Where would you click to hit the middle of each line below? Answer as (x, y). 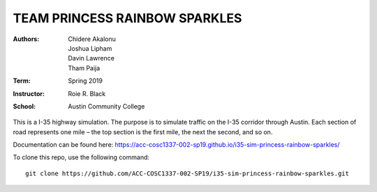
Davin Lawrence (91, 58)
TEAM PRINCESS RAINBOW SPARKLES (127, 18)
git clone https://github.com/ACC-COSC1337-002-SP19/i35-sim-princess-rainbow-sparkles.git (187, 173)
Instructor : (29, 93)
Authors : (26, 39)
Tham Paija (84, 68)
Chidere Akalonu (92, 39)
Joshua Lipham (90, 48)
